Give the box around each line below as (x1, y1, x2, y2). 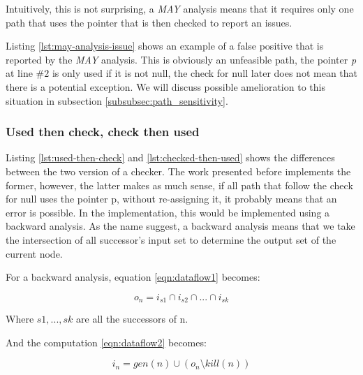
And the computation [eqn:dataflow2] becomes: (6, 334, 207, 349)
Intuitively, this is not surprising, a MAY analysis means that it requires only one (6, 1, 354, 15)
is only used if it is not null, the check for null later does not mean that (52, 66, 358, 80)
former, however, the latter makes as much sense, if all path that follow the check (6, 177, 353, 192)
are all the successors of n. (76, 311, 188, 326)
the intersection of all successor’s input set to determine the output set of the (6, 232, 336, 247)
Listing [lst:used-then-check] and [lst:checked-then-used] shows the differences (6, 150, 335, 165)
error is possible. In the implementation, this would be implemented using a (6, 205, 330, 219)
